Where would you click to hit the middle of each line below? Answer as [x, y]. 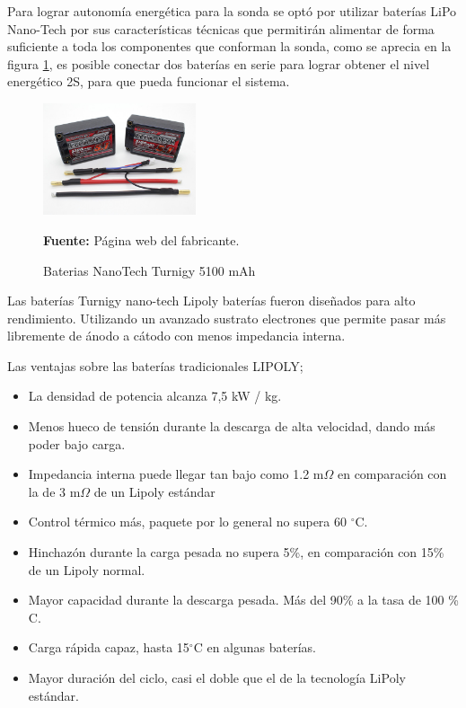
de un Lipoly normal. [87, 569]
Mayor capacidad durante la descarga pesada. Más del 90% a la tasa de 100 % [243, 600]
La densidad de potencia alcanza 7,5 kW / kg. [155, 396]
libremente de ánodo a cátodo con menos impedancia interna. [176, 336]
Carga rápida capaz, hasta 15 [109, 647]
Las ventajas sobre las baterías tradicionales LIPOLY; [155, 365]
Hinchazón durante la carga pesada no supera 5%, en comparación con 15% [236, 552]
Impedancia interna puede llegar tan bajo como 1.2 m [176, 474]
